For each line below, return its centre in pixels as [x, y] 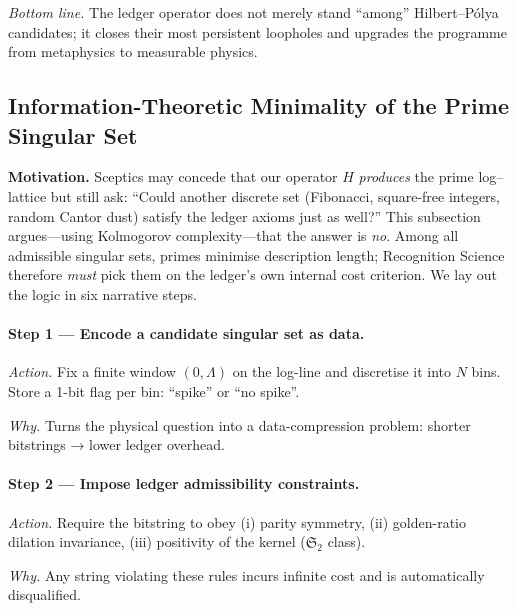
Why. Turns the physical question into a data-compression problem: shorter [239, 424]
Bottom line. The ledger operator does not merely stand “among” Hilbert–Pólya [253, 12]
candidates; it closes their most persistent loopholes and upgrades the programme [257, 31]
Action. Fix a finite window [92, 371]
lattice [27, 195]
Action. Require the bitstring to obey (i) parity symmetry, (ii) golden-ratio [237, 521]
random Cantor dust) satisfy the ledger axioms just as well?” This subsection [244, 215]
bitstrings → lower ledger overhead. [116, 444]
